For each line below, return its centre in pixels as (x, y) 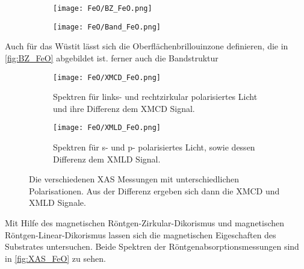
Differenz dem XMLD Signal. (107, 159)
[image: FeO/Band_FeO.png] (107, 27)
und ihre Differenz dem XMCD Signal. (124, 108)
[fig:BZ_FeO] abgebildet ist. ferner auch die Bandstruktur (112, 57)
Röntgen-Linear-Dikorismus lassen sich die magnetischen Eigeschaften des (141, 234)
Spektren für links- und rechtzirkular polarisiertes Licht (155, 97)
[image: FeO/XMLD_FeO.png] (107, 128)
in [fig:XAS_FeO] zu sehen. (55, 258)
